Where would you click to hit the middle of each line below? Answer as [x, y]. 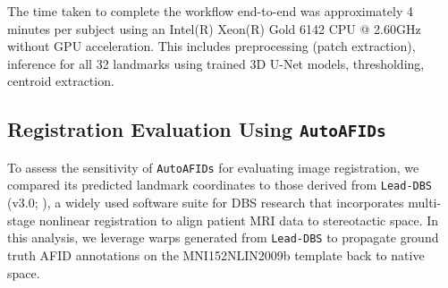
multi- [425, 203]
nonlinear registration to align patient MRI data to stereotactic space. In [239, 220]
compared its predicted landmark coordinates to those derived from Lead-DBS [220, 185]
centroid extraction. [61, 81]
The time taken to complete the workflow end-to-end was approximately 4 [210, 11]
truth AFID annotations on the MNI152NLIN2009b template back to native [216, 254]
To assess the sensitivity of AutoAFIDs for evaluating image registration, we [213, 167]
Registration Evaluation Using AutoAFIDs [197, 129]
